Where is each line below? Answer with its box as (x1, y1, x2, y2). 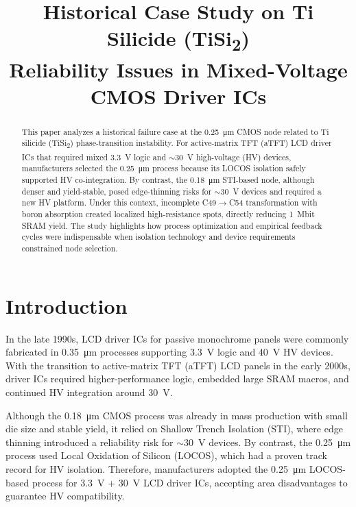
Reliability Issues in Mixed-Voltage (9, 55, 348, 83)
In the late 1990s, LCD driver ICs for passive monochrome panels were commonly (5, 331, 349, 345)
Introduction (5, 291, 128, 319)
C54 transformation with (228, 197, 318, 208)
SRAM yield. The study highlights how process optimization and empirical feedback (21, 219, 322, 231)
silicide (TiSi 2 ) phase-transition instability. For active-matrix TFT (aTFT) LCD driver (21, 137, 332, 151)
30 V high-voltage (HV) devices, (175, 151, 292, 162)
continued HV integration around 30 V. (5, 384, 173, 399)
